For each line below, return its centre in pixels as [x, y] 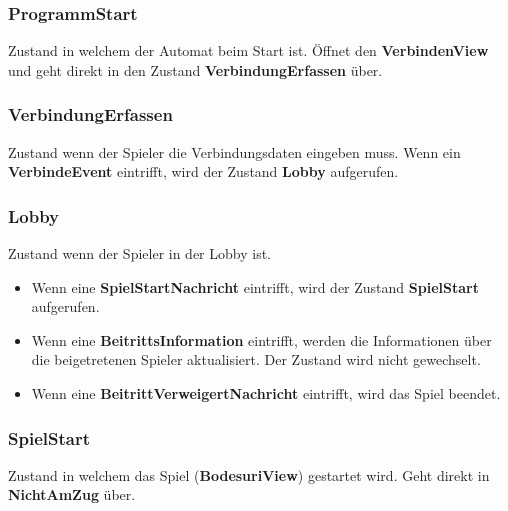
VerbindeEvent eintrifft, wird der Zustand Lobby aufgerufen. [203, 171]
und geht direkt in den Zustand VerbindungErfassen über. [195, 69]
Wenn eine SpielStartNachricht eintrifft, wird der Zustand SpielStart [255, 286]
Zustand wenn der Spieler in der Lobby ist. [139, 253]
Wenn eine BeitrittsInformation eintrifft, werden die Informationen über [261, 339]
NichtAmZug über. [72, 494]
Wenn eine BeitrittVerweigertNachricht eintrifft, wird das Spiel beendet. [266, 393]
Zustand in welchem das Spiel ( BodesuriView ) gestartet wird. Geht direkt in [249, 474]
